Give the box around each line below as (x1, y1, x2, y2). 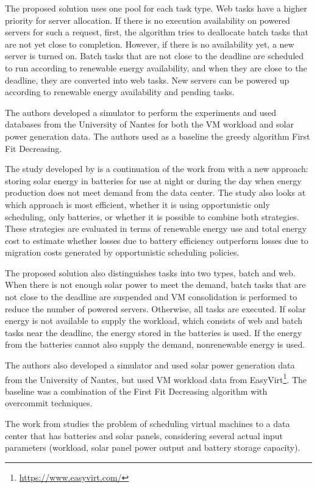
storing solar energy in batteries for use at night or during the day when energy (5, 174, 302, 187)
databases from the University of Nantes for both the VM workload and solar (5, 118, 294, 131)
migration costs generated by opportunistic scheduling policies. (5, 246, 240, 259)
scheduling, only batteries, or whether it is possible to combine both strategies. (5, 210, 299, 223)
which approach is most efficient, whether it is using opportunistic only (5, 198, 270, 210)
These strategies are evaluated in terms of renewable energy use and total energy (5, 222, 307, 235)
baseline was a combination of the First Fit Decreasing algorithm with (5, 384, 268, 397)
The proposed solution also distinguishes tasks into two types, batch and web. (5, 266, 296, 279)
